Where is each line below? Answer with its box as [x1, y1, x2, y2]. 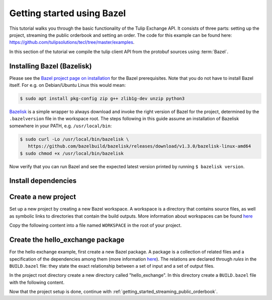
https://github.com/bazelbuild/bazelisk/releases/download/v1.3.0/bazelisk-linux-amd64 [28, 143, 251, 149]
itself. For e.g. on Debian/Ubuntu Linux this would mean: [9, 82, 126, 88]
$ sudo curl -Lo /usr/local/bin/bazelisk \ [20, 136, 129, 142]
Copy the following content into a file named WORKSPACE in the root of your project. [9, 222, 182, 228]
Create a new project [9, 192, 77, 202]
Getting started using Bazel [9, 8, 126, 19]
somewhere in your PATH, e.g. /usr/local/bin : [9, 123, 112, 129]
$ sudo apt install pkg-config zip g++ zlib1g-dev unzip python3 [20, 96, 185, 101]
